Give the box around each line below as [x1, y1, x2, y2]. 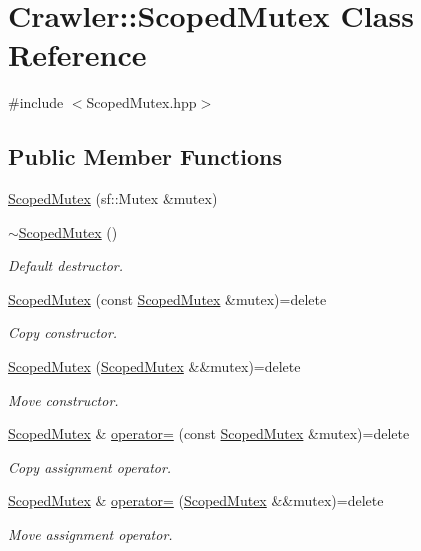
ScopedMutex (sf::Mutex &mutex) [8, 188, 218, 209]
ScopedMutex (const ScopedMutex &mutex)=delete [8, 288, 327, 309]
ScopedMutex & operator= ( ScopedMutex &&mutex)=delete [8, 490, 384, 511]
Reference [8, 34, 147, 75]
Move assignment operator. [8, 524, 173, 545]
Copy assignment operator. [8, 456, 172, 477]
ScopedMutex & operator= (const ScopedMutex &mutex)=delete [8, 423, 410, 444]
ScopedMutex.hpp [86, 92, 197, 113]
